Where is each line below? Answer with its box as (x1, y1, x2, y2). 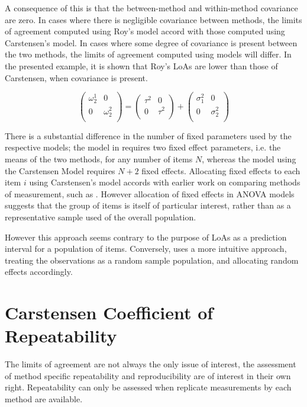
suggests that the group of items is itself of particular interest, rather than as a (5, 199, 291, 211)
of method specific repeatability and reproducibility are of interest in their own (5, 369, 291, 382)
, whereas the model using (202, 152, 296, 165)
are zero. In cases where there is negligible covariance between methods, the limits (5, 13, 302, 25)
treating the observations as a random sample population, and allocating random (5, 254, 299, 266)
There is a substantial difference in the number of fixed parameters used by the (5, 129, 292, 142)
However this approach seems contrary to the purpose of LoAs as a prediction (5, 230, 287, 243)
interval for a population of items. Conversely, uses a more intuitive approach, (5, 242, 287, 255)
